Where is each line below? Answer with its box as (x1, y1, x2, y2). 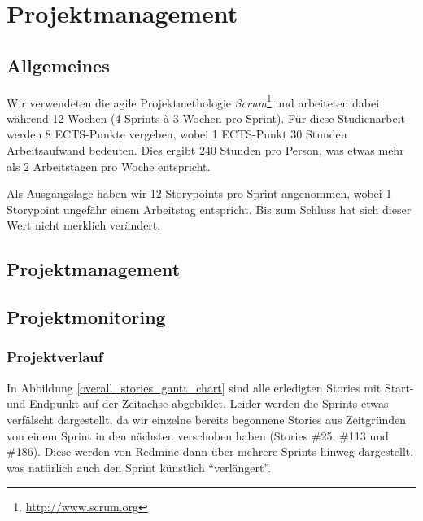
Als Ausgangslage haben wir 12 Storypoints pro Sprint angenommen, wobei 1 (7, 185, 392, 202)
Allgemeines (7, 52, 110, 77)
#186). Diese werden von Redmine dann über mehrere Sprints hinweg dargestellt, (7, 443, 414, 460)
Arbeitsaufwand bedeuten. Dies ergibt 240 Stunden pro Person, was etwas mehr (7, 142, 404, 159)
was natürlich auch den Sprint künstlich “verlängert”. (7, 458, 272, 475)
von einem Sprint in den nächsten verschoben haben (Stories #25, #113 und (7, 427, 389, 444)
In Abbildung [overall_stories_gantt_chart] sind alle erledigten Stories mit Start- (7, 379, 414, 396)
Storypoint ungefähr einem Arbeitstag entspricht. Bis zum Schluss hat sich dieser (7, 200, 412, 217)
